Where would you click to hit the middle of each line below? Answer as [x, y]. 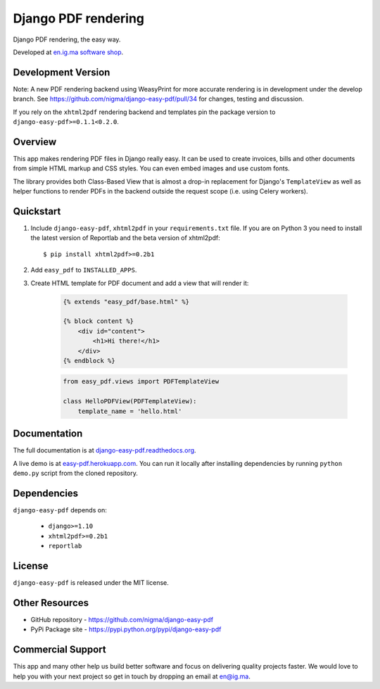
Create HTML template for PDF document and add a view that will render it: [140, 283]
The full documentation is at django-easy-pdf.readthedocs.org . [104, 450]
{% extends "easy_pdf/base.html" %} [126, 302]
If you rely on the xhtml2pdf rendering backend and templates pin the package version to [144, 112]
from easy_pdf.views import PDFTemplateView [141, 381]
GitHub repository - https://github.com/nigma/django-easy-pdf [122, 619]
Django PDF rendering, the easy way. [67, 39]
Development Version [62, 72]
